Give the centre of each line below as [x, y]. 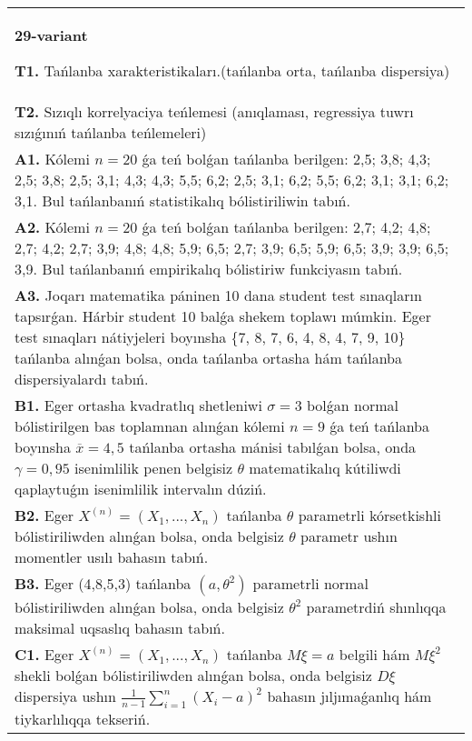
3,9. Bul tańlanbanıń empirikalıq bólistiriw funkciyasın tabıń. [209, 269]
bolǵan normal [352, 405]
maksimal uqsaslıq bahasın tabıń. [120, 628]
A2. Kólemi [52, 227]
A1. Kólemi [52, 159]
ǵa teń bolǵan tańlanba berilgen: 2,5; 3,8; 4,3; [286, 159]
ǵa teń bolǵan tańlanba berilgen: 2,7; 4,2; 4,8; [286, 227]
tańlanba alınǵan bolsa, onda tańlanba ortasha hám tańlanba [208, 358]
